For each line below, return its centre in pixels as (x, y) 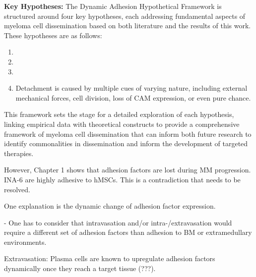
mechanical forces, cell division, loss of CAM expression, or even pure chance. (133, 97)
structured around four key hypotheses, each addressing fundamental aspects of (125, 16)
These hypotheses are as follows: (53, 35)
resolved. (17, 189)
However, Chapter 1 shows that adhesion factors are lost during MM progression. (128, 170)
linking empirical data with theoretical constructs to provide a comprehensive (122, 124)
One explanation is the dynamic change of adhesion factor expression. (110, 206)
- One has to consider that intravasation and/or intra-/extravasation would (118, 222)
